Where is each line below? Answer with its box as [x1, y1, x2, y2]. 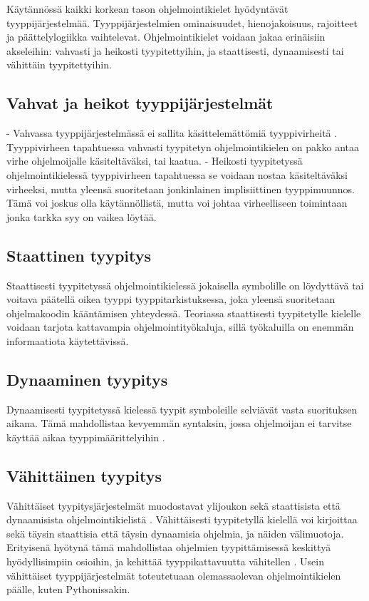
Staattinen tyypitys [6, 244, 152, 266]
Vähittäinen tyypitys [6, 464, 162, 486]
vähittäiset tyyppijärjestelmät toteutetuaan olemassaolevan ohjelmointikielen [6, 567, 341, 582]
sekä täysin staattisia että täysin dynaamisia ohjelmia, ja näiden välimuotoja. [6, 525, 344, 540]
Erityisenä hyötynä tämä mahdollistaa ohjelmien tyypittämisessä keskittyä [6, 540, 331, 555]
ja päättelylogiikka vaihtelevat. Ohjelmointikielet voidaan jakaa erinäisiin [6, 29, 326, 44]
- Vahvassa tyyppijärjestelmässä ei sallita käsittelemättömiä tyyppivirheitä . [6, 125, 338, 140]
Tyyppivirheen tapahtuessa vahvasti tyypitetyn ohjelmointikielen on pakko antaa [6, 139, 359, 154]
